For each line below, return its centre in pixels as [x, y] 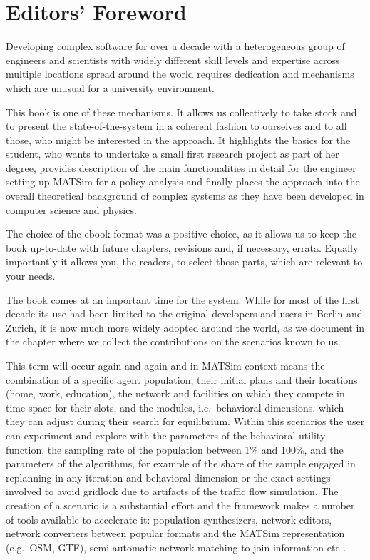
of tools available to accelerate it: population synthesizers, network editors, [169, 519]
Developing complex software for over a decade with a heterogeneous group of [175, 46]
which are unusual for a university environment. [110, 87]
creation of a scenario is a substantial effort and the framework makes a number [180, 505]
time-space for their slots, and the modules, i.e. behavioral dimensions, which [175, 407]
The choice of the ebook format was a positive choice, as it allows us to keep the [181, 234]
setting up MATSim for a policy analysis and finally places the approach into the [183, 182]
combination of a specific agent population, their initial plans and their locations [182, 379]
